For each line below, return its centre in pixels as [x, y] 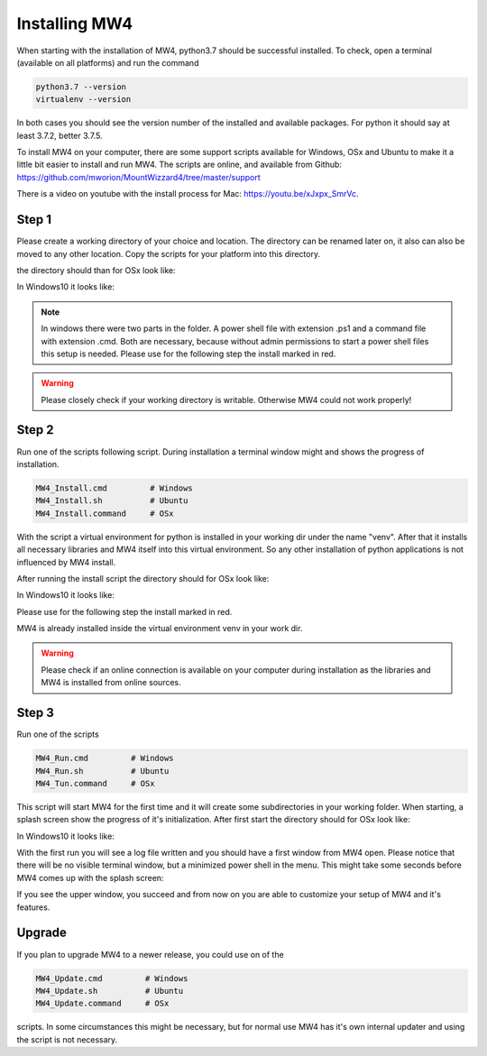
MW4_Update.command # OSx [102, 1004]
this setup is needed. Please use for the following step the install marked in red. [188, 354]
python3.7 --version [81, 87]
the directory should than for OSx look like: [96, 270]
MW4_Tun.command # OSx [95, 783]
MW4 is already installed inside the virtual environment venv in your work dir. [160, 629]
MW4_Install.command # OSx [105, 513]
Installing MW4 [75, 23]
